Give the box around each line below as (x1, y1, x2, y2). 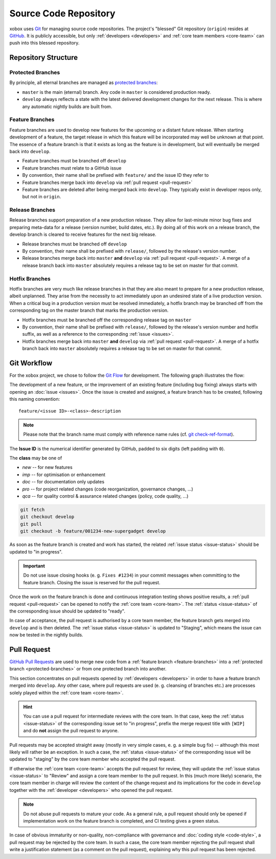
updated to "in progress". (9, 548, 63, 555)
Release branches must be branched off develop (22, 241, 127, 247)
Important (23, 563, 45, 569)
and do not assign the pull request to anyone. (23, 728, 119, 734)
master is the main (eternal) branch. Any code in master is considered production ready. (22, 89, 211, 95)
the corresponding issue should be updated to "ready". (9, 608, 125, 614)
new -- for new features (22, 464, 73, 471)
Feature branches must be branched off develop (22, 158, 126, 164)
